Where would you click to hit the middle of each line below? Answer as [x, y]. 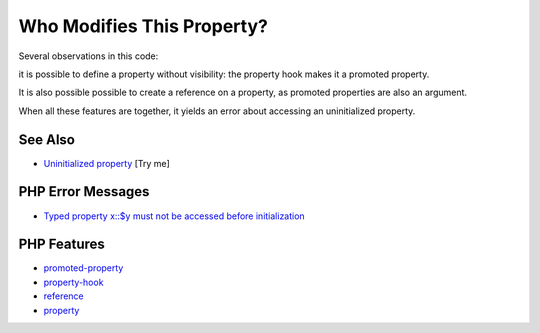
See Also [46, 139]
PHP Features [61, 244]
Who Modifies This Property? [143, 26]
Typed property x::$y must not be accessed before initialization [174, 216]
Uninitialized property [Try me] [106, 163]
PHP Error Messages [84, 191]
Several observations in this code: [88, 56]
